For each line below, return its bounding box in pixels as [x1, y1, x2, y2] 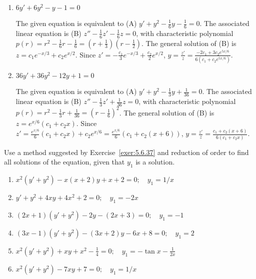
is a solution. [135, 156, 175, 167]
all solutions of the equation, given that [4, 156, 125, 167]
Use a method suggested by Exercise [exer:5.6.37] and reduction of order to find [4, 146, 249, 157]
